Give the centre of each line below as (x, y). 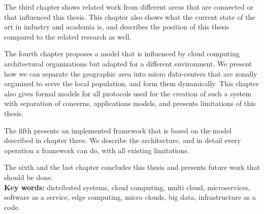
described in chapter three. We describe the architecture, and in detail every (123, 140)
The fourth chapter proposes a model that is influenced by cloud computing (122, 53)
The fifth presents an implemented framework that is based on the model (118, 130)
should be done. (29, 177)
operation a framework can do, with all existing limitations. (97, 150)
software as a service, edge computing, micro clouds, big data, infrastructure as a (130, 197)
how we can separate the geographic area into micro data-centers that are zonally (131, 73)
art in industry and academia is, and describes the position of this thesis (117, 27)
